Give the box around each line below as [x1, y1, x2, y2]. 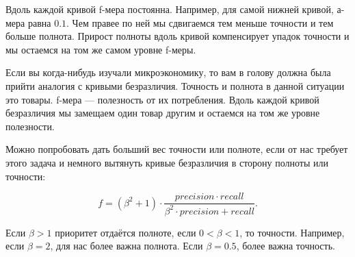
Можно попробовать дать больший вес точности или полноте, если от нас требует [5, 142, 348, 156]
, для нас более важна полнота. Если [50, 238, 203, 253]
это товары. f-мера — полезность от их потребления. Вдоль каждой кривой [5, 92, 319, 106]
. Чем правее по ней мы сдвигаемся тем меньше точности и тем [66, 15, 334, 29]
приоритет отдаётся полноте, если [55, 225, 196, 239]
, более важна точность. [236, 238, 335, 253]
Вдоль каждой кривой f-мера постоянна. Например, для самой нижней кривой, [5, 2, 334, 16]
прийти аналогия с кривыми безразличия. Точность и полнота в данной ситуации [5, 78, 345, 93]
